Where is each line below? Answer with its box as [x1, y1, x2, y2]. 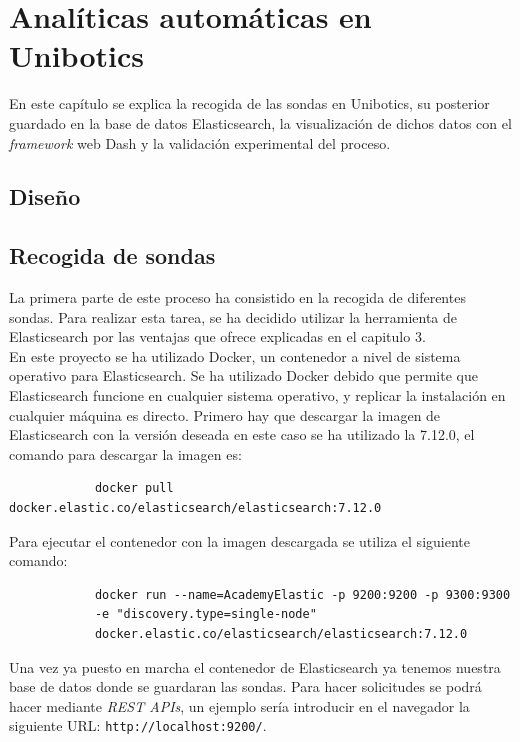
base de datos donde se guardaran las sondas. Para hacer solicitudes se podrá [9, 676, 482, 697]
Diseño [9, 181, 81, 212]
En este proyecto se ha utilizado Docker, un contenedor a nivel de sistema [9, 345, 461, 366]
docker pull [94, 481, 174, 496]
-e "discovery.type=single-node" [94, 607, 317, 622]
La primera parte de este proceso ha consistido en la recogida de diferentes [9, 287, 466, 308]
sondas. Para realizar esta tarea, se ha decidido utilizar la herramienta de [9, 306, 457, 327]
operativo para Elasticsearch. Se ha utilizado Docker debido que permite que [9, 365, 478, 386]
